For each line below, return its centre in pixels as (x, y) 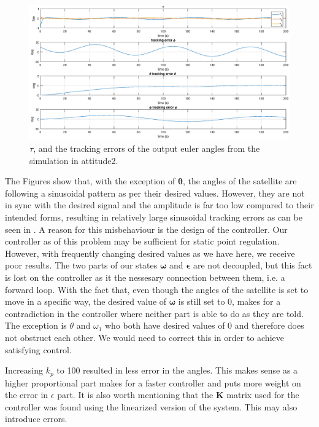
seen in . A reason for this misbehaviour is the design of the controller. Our (146, 229)
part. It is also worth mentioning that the (135, 395)
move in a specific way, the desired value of (86, 301)
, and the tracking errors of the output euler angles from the (147, 148)
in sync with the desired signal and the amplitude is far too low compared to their (159, 205)
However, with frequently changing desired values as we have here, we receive (150, 253)
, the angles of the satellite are (240, 181)
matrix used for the (263, 395)
